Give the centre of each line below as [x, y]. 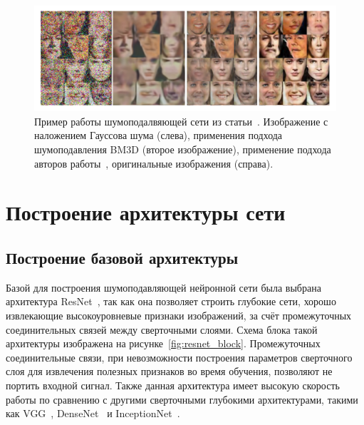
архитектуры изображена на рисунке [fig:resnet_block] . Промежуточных [163, 343]
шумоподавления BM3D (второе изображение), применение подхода [183, 149]
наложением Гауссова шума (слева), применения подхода [158, 135]
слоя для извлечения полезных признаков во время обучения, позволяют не [169, 371]
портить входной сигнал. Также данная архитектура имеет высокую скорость [173, 385]
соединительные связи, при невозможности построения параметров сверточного [179, 357]
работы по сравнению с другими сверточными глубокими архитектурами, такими [182, 399]
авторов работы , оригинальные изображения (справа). [154, 163]
